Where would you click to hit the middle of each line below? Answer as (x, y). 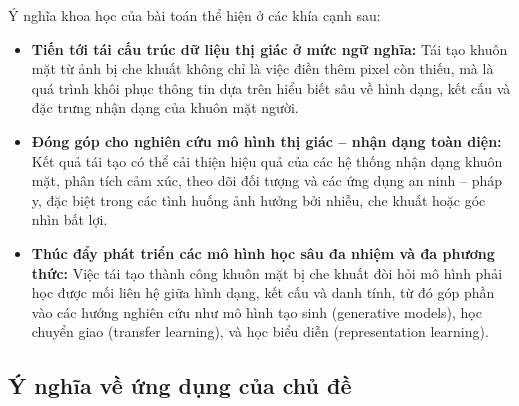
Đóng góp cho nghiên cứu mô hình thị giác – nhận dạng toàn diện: (266, 140)
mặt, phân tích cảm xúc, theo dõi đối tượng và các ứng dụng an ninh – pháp (266, 180)
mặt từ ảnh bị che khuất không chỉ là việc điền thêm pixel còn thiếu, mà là (262, 68)
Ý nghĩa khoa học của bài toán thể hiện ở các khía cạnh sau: (194, 15)
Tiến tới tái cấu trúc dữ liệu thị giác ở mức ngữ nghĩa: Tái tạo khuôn (269, 48)
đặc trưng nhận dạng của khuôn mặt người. (165, 107)
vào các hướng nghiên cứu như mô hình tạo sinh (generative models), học (256, 311)
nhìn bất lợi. (69, 219)
